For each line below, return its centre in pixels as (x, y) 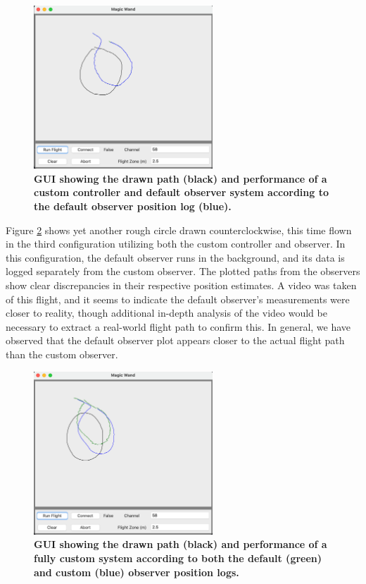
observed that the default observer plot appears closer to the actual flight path (175, 340)
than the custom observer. (62, 354)
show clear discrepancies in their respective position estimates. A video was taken (181, 285)
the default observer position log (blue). (133, 206)
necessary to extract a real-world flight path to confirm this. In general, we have (178, 326)
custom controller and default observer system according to (181, 192)
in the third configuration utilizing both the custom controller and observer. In (176, 244)
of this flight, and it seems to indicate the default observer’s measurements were (178, 299)
